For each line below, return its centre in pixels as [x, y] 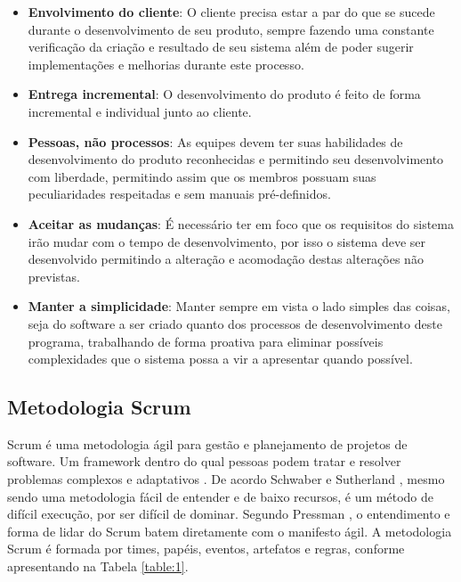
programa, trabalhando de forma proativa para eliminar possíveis [206, 341]
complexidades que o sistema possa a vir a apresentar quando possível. [220, 359]
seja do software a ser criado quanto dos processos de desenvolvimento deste [235, 323]
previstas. [54, 276]
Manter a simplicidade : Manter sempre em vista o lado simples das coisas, [239, 306]
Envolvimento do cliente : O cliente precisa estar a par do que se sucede [231, 12]
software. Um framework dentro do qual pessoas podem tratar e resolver [204, 461]
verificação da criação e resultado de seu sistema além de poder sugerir [221, 47]
